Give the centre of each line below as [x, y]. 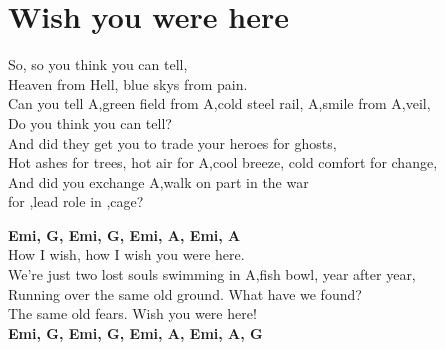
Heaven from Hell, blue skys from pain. [128, 83]
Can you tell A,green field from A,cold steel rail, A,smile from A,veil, [219, 103]
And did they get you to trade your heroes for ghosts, [172, 142]
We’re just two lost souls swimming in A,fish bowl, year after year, [212, 274]
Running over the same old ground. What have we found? [185, 293]
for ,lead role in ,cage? [76, 201]
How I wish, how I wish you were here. [126, 254]
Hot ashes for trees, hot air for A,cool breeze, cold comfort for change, [223, 162]
